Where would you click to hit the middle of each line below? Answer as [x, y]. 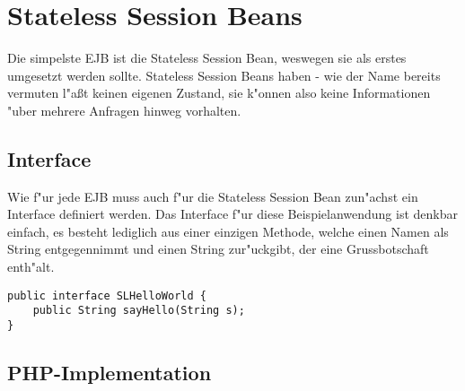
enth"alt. [31, 267]
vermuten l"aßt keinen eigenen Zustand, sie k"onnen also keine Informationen [219, 93]
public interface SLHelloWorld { [107, 295]
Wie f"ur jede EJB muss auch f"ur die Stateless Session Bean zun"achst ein [213, 196]
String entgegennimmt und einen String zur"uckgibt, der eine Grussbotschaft [218, 249]
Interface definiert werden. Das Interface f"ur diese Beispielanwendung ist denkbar [232, 214]
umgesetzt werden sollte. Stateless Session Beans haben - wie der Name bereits [224, 75]
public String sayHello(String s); [139, 311]
